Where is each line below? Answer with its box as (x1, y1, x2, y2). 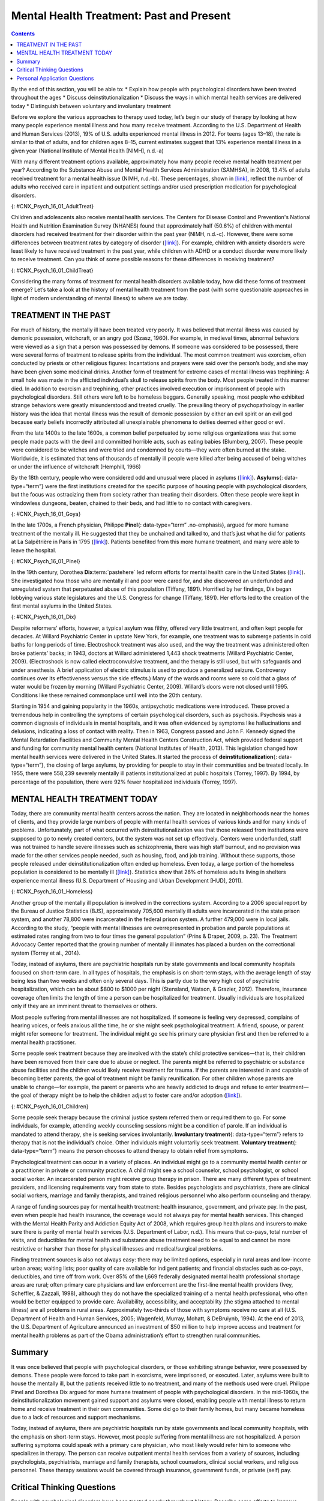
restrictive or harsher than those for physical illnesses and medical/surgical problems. (11, 1245, 223, 1252)
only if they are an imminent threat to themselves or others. (11, 1003, 158, 1010)
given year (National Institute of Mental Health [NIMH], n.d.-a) (11, 147, 164, 154)
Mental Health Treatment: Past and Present (11, 9, 231, 22)
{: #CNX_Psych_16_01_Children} (11, 1102, 89, 1110)
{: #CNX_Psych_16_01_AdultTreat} (11, 202, 94, 210)
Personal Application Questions (16, 74, 94, 82)
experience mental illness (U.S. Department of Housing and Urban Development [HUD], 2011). (11, 877, 243, 884)
